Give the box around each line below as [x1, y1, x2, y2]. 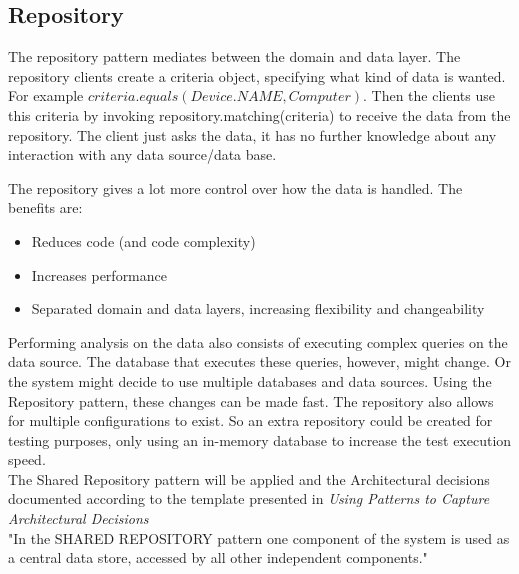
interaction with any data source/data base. [8, 144, 277, 165]
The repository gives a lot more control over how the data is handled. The [8, 177, 463, 198]
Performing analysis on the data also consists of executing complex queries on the [8, 331, 508, 352]
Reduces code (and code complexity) [31, 230, 256, 251]
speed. [8, 449, 46, 470]
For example [8, 85, 84, 106]
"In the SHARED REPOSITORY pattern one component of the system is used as [8, 527, 510, 548]
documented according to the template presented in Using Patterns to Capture [8, 488, 490, 509]
